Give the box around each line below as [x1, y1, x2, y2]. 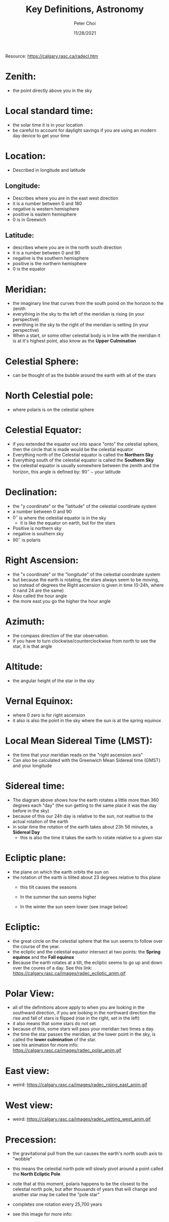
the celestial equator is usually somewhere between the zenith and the [12, 463, 160, 469]
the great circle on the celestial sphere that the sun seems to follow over [12, 938, 163, 944]
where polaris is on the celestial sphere [12, 406, 94, 413]
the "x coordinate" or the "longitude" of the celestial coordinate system [12, 571, 160, 577]
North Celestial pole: [5, 390, 93, 401]
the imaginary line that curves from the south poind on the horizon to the [12, 300, 164, 307]
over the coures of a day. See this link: [12, 964, 92, 971]
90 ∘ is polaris [12, 536, 41, 543]
